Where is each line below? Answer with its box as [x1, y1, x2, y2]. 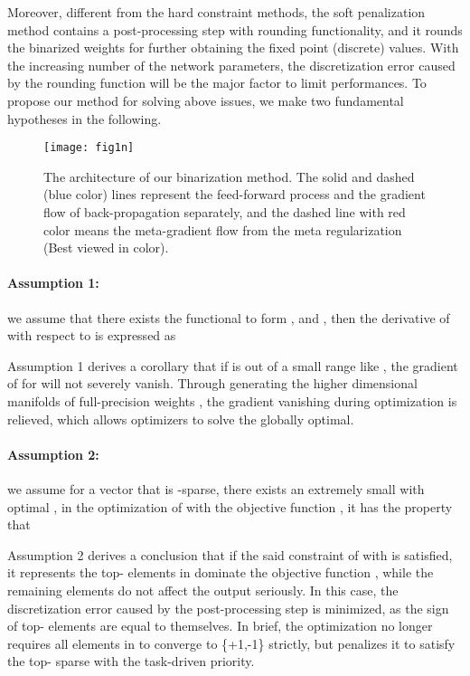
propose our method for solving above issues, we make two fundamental [7, 90, 404, 109]
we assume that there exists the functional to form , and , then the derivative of [7, 308, 450, 327]
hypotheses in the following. [7, 109, 162, 128]
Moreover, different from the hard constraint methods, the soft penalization [7, 3, 426, 21]
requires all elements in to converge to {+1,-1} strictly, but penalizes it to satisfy [7, 633, 456, 652]
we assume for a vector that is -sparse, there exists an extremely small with [7, 479, 425, 498]
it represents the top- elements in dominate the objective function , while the [7, 563, 434, 582]
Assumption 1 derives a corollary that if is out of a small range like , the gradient [7, 356, 458, 375]
